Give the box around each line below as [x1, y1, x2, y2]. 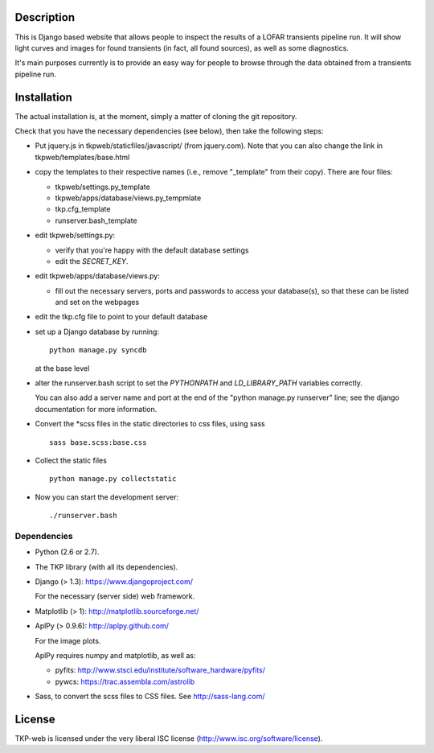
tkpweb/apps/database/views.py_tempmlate [55, 193, 202, 203]
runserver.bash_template [55, 216, 137, 225]
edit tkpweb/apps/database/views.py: [35, 271, 161, 281]
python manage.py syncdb [49, 346, 147, 355]
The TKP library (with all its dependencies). [35, 562, 178, 571]
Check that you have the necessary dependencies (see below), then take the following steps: [14, 125, 324, 136]
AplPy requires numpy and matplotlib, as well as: [35, 651, 196, 660]
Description [14, 10, 76, 24]
